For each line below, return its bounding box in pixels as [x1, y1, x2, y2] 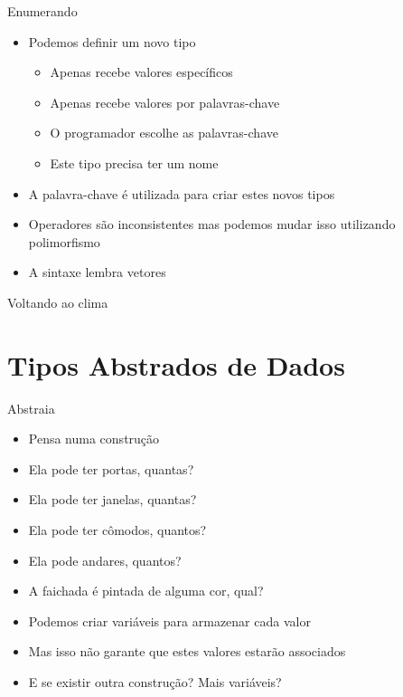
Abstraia [7, 398, 55, 417]
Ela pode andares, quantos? [28, 550, 182, 569]
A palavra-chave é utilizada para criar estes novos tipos [28, 184, 335, 203]
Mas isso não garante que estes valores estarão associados [28, 642, 346, 661]
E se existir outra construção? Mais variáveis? [28, 673, 282, 691]
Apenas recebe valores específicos [50, 62, 233, 81]
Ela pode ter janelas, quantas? [28, 490, 197, 509]
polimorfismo [28, 232, 100, 251]
